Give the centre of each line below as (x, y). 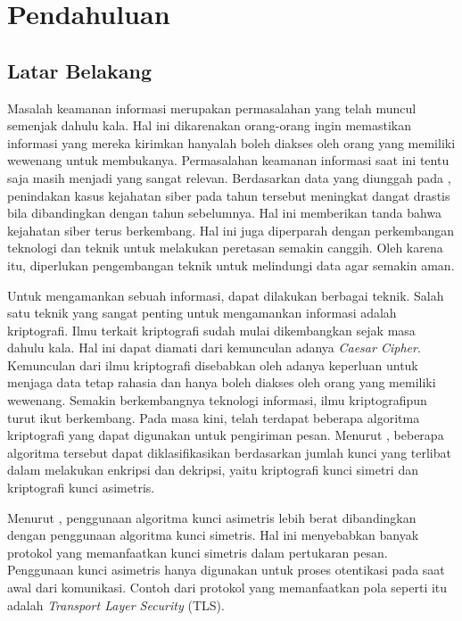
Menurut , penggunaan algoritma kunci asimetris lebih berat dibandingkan (212, 517)
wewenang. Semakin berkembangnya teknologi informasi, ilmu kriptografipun (217, 400)
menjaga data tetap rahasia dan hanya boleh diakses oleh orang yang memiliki (222, 382)
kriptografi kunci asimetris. (81, 488)
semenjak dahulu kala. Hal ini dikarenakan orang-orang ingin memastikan (209, 125)
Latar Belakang (80, 70)
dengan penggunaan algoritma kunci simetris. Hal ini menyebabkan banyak (213, 535)
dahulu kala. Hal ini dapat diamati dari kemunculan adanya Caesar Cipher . (214, 348)
